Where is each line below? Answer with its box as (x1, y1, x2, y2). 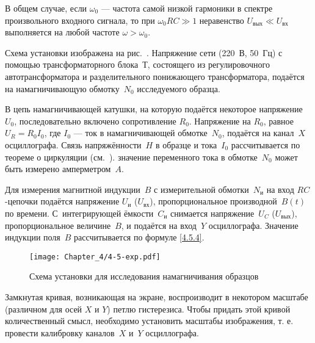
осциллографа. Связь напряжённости (5, 138, 142, 151)
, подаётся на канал (222, 126, 294, 139)
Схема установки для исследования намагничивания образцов (29, 270, 259, 283)
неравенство (199, 13, 244, 26)
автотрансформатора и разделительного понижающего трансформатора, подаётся (5, 70, 305, 82)
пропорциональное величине (5, 218, 111, 231)
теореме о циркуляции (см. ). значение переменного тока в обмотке (5, 150, 258, 163)
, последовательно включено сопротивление (14, 114, 176, 127)
